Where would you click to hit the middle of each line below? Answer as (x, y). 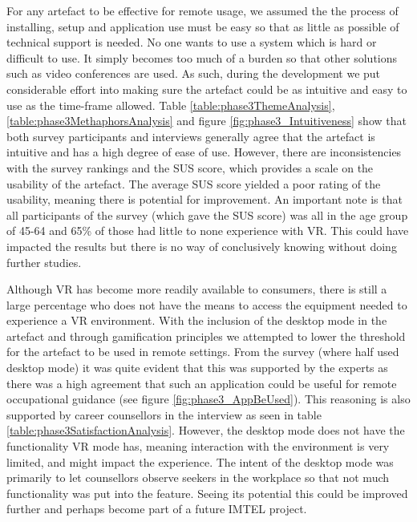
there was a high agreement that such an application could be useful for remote (202, 383)
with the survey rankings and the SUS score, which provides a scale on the (190, 167)
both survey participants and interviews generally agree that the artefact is (191, 136)
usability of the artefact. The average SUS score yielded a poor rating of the (194, 183)
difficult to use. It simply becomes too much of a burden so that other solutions (202, 57)
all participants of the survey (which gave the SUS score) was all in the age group (207, 214)
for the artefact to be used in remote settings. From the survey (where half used (203, 352)
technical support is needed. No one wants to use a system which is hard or (192, 42)
